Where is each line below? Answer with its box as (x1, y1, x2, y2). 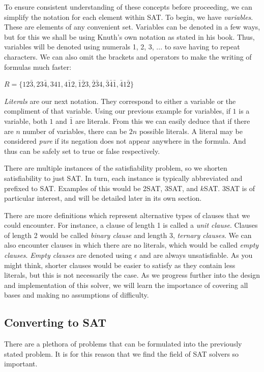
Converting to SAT (4, 314, 106, 330)
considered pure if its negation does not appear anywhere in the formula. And (4, 136, 246, 146)
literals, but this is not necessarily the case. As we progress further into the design (4, 270, 260, 280)
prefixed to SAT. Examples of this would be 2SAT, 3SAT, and (4, 182, 198, 193)
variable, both (4, 115, 47, 126)
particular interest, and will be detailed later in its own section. (4, 193, 202, 203)
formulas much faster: (4, 61, 72, 72)
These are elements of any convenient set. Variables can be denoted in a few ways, (4, 21, 260, 32)
